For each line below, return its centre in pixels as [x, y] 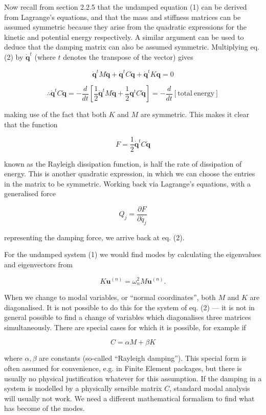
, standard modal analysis [210, 388]
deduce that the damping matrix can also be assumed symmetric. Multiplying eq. [132, 47]
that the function [31, 124]
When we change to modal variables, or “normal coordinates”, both [110, 297]
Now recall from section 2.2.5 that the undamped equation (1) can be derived [126, 7]
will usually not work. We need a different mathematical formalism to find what [129, 398]
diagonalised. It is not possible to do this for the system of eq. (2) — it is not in [129, 307]
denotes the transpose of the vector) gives [128, 56]
